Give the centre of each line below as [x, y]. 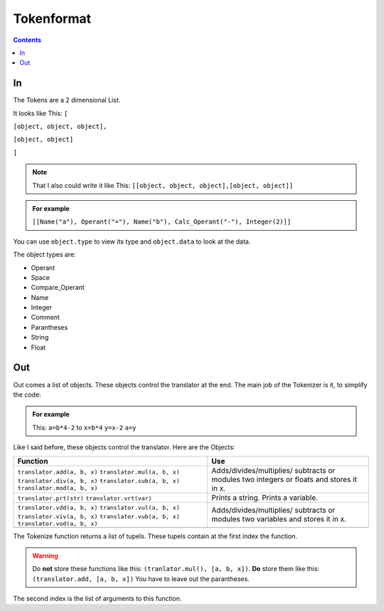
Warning [45, 555]
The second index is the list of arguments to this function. [97, 599]
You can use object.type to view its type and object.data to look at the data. [132, 241]
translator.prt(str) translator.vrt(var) [85, 498]
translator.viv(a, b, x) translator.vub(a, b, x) [99, 516]
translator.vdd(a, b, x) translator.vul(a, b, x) [99, 507]
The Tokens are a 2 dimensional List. [67, 100]
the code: [27, 395]
